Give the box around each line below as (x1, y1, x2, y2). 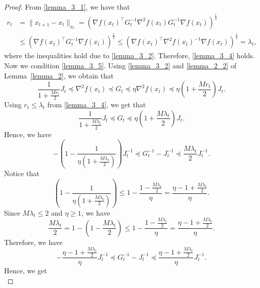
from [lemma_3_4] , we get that (47, 99, 146, 110)
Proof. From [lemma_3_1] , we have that (4, 2, 130, 12)
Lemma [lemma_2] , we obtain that (4, 70, 114, 80)
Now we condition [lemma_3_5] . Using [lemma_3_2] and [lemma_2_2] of (4, 60, 237, 70)
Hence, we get (4, 265, 47, 276)
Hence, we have (4, 129, 52, 139)
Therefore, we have (4, 236, 63, 247)
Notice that (4, 168, 39, 179)
